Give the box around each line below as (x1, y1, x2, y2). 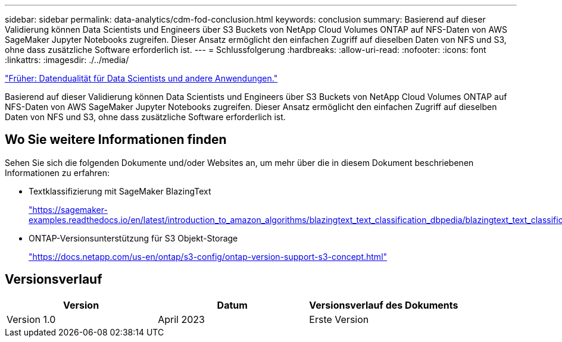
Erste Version (309, 313, 369, 325)
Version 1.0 (7, 313, 56, 325)
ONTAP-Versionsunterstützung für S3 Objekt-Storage (29, 233, 238, 243)
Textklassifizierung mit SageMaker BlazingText (29, 186, 211, 196)
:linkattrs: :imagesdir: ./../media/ (5, 55, 129, 65)
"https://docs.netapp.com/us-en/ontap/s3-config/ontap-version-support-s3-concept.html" (29, 251, 388, 262)
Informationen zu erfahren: (5, 167, 110, 178)
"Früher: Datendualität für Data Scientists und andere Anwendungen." (5, 73, 278, 83)
